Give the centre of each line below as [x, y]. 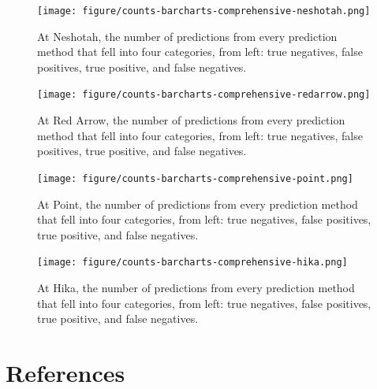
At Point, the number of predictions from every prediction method [198, 204]
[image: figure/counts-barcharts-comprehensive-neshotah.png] [204, 11]
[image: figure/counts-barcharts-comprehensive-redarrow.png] [204, 95]
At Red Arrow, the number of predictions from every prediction [191, 120]
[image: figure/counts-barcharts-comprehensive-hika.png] [192, 263]
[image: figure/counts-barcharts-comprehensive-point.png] [195, 178]
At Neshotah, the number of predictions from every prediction [187, 36]
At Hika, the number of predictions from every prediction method [196, 287]
